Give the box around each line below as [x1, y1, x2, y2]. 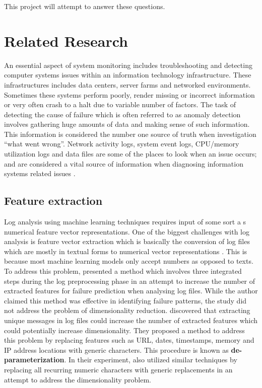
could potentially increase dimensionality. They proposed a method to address [4, 325, 245, 335]
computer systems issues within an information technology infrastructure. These [4, 69, 251, 80]
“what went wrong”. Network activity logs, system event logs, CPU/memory [4, 138, 239, 149]
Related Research [4, 30, 128, 51]
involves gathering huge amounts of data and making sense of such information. [4, 119, 250, 129]
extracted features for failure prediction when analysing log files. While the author [4, 285, 258, 296]
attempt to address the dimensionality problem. [4, 374, 151, 384]
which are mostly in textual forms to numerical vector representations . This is [4, 246, 247, 256]
